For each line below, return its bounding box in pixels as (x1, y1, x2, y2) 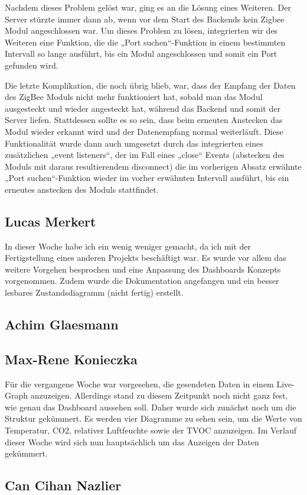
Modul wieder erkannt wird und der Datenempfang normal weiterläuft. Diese (5, 125, 283, 137)
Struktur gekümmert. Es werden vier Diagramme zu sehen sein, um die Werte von (5, 412, 302, 425)
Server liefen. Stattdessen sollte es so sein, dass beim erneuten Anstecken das (5, 114, 283, 126)
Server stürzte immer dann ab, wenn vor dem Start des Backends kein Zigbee (5, 12, 285, 25)
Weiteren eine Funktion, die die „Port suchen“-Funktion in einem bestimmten (5, 35, 286, 48)
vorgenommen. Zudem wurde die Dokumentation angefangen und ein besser (5, 274, 279, 287)
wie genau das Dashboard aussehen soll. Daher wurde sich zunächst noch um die (5, 400, 296, 413)
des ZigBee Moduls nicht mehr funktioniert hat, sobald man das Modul (5, 90, 263, 103)
